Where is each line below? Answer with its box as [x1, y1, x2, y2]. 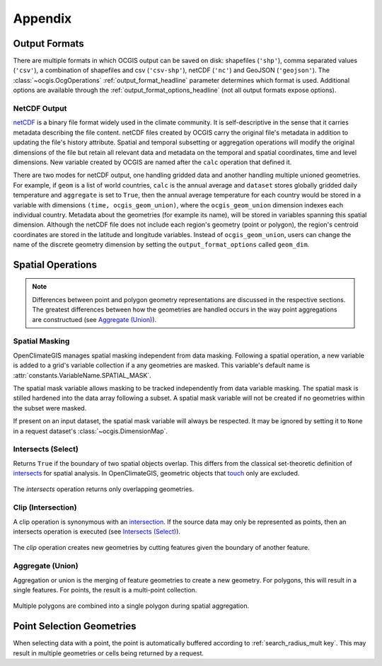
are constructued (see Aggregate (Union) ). [32, 315, 157, 323]
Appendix [13, 11, 72, 26]
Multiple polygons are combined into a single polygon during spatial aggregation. [13, 602, 250, 610]
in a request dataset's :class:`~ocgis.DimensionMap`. [13, 427, 168, 435]
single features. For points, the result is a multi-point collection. [13, 585, 197, 594]
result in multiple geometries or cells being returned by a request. [13, 648, 204, 658]
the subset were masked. [13, 403, 87, 412]
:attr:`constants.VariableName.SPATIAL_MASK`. [13, 371, 151, 379]
